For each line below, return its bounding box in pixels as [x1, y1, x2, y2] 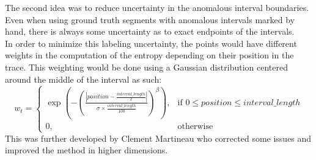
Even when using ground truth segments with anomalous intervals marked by [5, 13, 295, 26]
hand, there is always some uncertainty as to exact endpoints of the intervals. [5, 25, 295, 38]
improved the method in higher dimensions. [5, 144, 168, 156]
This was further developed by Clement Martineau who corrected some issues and [5, 131, 312, 144]
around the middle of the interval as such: [5, 72, 162, 85]
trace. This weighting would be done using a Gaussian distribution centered [5, 60, 288, 73]
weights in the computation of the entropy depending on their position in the [5, 49, 294, 61]
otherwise [177, 122, 213, 131]
